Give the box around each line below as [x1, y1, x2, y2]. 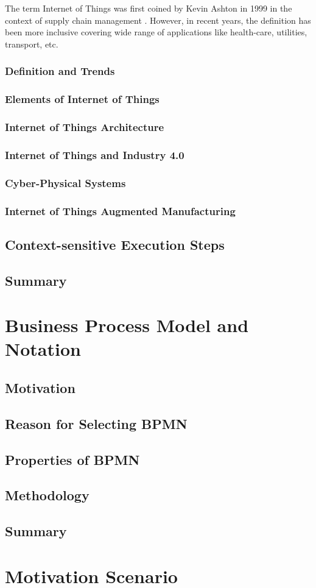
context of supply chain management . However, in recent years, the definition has [5, 13, 311, 26]
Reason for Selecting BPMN [5, 414, 188, 433]
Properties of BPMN [5, 450, 140, 469]
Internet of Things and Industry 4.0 [5, 147, 184, 162]
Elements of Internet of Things [5, 91, 160, 107]
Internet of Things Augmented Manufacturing [5, 203, 236, 218]
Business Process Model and [5, 313, 249, 338]
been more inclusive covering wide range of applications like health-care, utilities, [5, 26, 307, 38]
